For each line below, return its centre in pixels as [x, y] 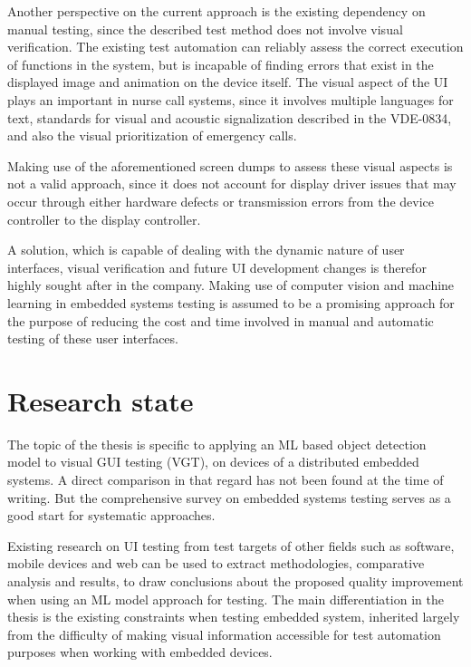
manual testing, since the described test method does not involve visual [205, 29]
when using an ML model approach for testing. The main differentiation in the [226, 599]
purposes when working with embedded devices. [140, 652]
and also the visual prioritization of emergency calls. [152, 135]
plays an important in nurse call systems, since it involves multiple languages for [231, 99]
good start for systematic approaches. [111, 515]
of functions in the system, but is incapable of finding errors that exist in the [221, 64]
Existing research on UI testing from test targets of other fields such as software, [231, 545]
